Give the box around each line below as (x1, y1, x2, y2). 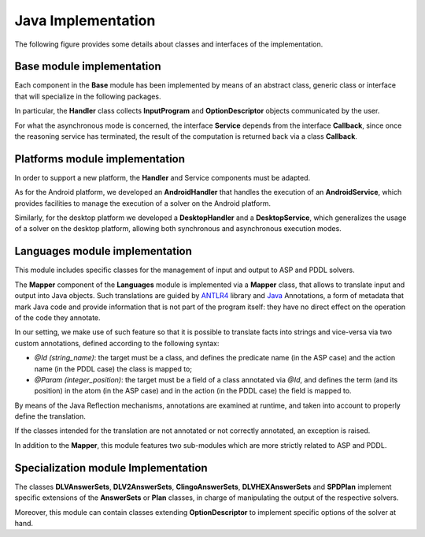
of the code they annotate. (14, 312, 102, 323)
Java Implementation (14, 12, 156, 29)
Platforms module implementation (14, 152, 185, 166)
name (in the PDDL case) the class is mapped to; (34, 364, 193, 374)
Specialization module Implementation (14, 461, 208, 475)
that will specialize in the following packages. (14, 91, 161, 101)
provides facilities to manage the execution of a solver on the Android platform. (14, 198, 272, 208)
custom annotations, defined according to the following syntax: (14, 338, 220, 348)
